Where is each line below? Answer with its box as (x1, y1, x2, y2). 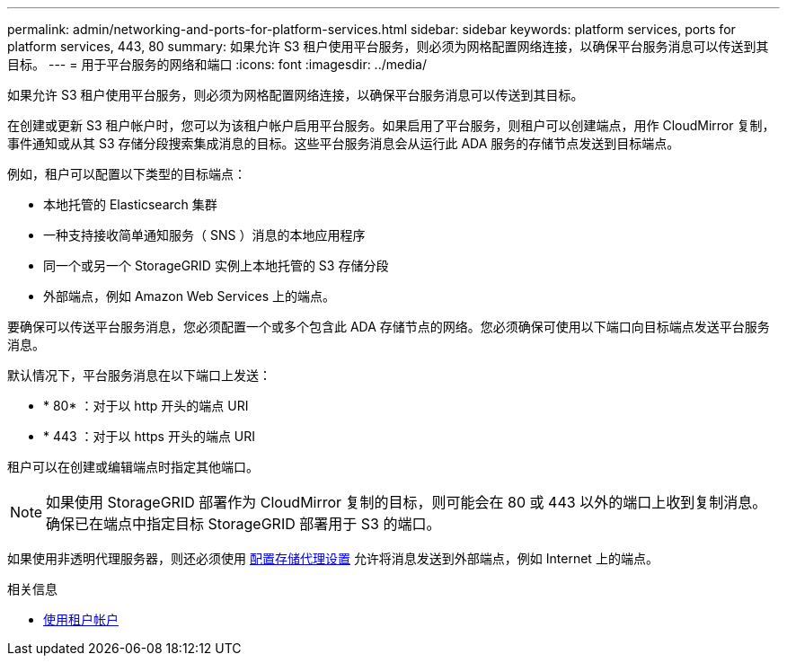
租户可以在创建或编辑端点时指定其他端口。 (7, 459, 259, 474)
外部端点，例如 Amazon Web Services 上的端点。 (43, 288, 335, 304)
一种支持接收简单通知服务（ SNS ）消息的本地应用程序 (43, 227, 366, 243)
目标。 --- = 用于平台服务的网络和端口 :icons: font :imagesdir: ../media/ (7, 57, 428, 72)
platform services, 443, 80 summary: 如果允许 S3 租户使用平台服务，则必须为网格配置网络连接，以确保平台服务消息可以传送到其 (7, 39, 769, 54)
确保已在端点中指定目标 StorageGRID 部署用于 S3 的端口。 (46, 515, 441, 533)
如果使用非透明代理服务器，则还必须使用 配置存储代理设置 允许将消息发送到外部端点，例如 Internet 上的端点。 (7, 551, 659, 566)
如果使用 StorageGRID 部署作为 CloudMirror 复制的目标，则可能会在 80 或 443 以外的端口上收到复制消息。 (46, 493, 767, 511)
